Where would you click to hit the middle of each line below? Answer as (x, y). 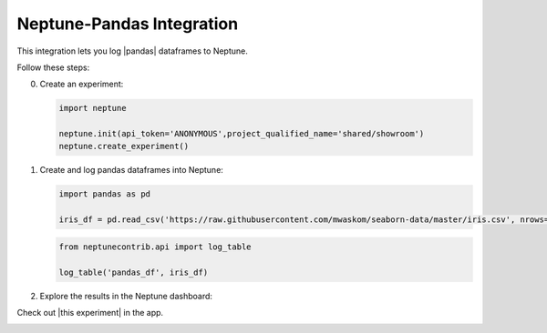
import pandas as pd (104, 194)
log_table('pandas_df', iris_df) (134, 272)
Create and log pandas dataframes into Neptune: (131, 170)
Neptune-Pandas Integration (128, 24)
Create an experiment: (82, 84)
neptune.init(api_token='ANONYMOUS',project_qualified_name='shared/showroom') (242, 134)
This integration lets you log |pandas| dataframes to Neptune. (132, 51)
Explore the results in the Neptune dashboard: (126, 296)
